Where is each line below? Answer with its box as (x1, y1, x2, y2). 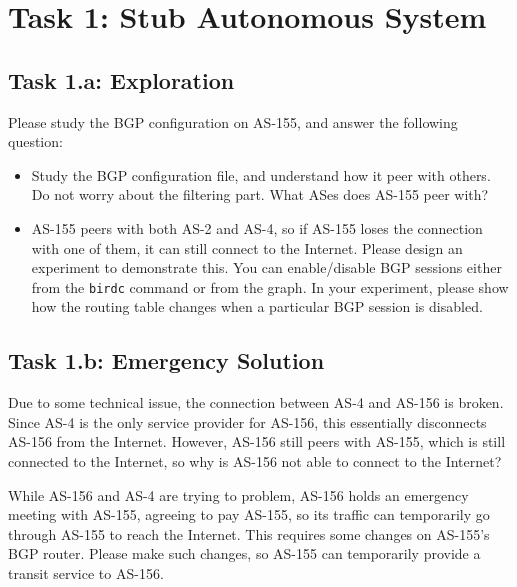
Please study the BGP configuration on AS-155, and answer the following (8, 111, 458, 132)
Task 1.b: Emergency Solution (8, 345, 325, 376)
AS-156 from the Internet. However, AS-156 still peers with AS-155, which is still (8, 431, 506, 452)
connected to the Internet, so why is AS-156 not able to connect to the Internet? (8, 450, 502, 471)
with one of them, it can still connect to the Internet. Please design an (31, 237, 463, 258)
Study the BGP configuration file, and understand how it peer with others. (31, 164, 491, 185)
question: (8, 131, 63, 152)
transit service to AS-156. (8, 562, 164, 583)
